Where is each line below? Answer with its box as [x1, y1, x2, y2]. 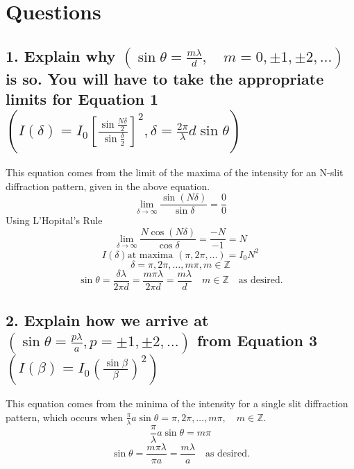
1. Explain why [6, 44, 116, 66]
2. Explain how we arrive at [6, 309, 209, 331]
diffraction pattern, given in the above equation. [6, 178, 210, 193]
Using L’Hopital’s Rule [6, 213, 103, 228]
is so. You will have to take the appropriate [6, 68, 324, 89]
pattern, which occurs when [6, 409, 123, 424]
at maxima [127, 250, 174, 260]
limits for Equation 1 [6, 88, 159, 110]
